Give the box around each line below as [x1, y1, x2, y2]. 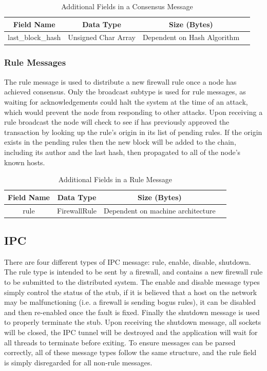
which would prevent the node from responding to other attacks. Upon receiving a [4, 106, 263, 117]
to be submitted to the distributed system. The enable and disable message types [4, 277, 260, 287]
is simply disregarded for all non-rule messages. [4, 357, 152, 367]
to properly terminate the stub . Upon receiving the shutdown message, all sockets [4, 317, 261, 327]
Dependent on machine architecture [104, 205, 216, 216]
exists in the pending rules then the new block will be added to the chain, [4, 136, 236, 147]
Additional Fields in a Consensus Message [61, 1, 193, 11]
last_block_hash [8, 32, 61, 43]
